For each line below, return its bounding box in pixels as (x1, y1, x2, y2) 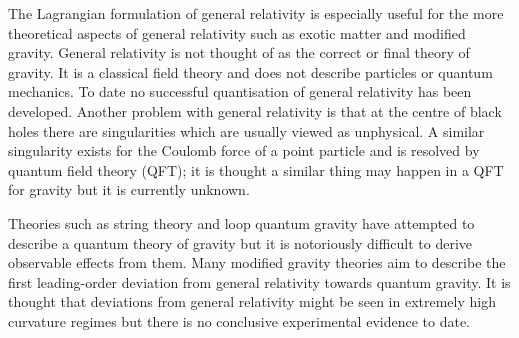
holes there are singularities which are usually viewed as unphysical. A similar (8, 120, 485, 141)
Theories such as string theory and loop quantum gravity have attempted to (8, 212, 475, 233)
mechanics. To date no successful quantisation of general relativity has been (8, 81, 472, 102)
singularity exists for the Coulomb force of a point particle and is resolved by (8, 140, 480, 161)
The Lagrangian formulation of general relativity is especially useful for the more (8, 3, 504, 23)
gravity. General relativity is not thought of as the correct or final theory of (8, 42, 470, 63)
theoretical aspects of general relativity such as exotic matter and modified (8, 22, 466, 43)
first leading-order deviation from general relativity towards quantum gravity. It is (8, 271, 511, 292)
